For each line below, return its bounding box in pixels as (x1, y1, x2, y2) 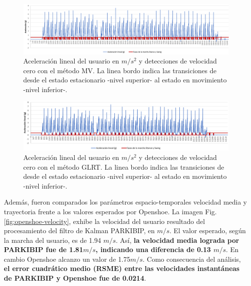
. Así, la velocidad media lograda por (116, 235, 239, 245)
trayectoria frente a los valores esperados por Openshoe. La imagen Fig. (4, 206, 217, 216)
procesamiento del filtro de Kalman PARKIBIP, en (4, 225, 155, 236)
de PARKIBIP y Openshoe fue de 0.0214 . (4, 273, 146, 283)
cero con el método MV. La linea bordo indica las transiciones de (23, 65, 217, 75)
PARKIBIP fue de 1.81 (4, 244, 83, 254)
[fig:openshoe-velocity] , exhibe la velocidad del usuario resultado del (4, 216, 205, 226)
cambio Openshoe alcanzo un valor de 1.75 (4, 254, 130, 264)
